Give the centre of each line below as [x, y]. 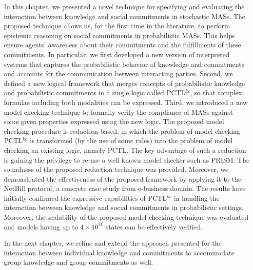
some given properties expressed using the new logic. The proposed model [114, 121]
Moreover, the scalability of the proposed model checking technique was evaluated [126, 217]
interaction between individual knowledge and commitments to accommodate [119, 252]
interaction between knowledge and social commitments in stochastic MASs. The [125, 16]
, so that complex [216, 93]
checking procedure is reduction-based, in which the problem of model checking [122, 131]
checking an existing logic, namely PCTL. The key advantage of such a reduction [125, 150]
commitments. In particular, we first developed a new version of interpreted [117, 54]
